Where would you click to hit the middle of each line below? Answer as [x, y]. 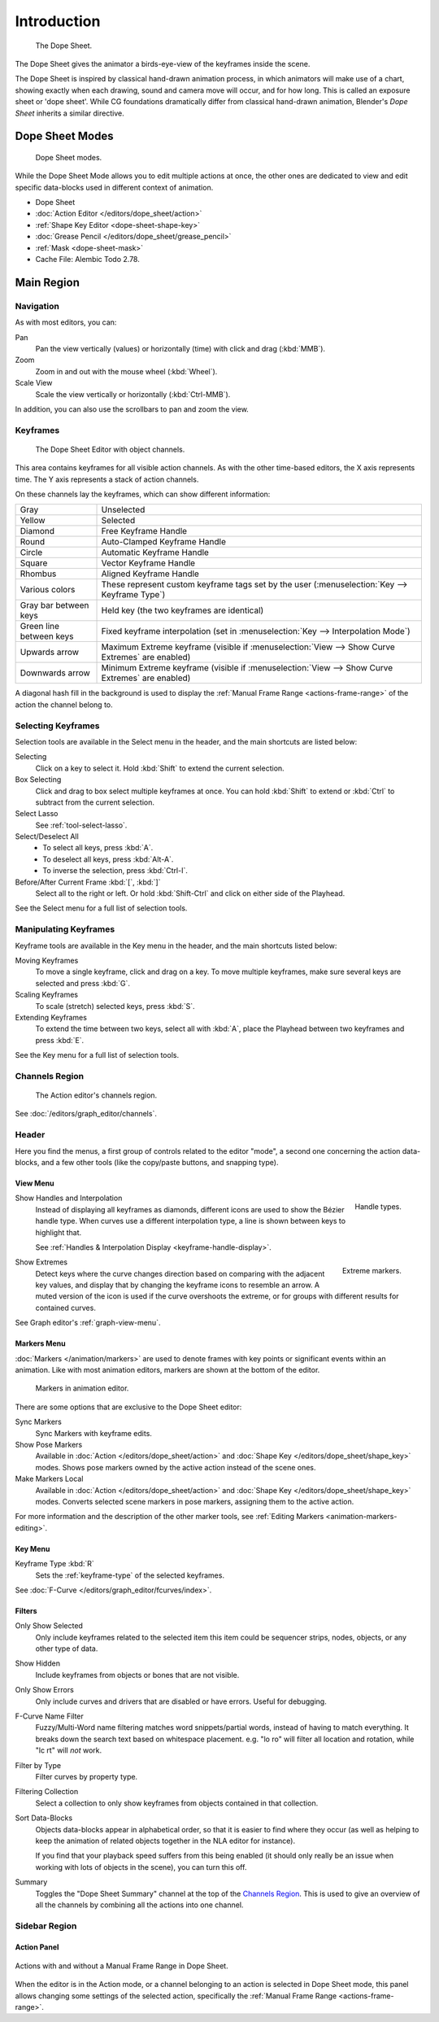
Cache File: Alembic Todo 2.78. [87, 260]
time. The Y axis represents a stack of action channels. [107, 479]
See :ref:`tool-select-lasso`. [81, 825]
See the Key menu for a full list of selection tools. [97, 1055]
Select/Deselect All [47, 836]
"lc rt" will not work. [68, 1750]
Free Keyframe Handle [144, 531]
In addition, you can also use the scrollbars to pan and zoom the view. [132, 409]
